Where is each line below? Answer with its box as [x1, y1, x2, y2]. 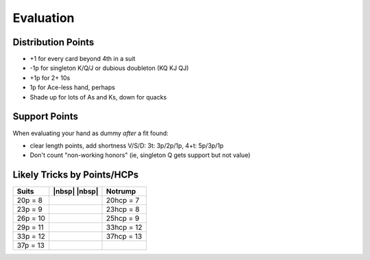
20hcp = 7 [106, 196, 140, 205]
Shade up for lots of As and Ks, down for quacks [29, 93, 167, 101]
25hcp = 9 [106, 213, 140, 223]
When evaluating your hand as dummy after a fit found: [12, 129, 169, 137]
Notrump [106, 187, 136, 196]
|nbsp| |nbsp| [52, 187, 99, 196]
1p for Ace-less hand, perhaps [29, 83, 116, 92]
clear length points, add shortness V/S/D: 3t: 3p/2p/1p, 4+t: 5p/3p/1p [29, 141, 224, 150]
